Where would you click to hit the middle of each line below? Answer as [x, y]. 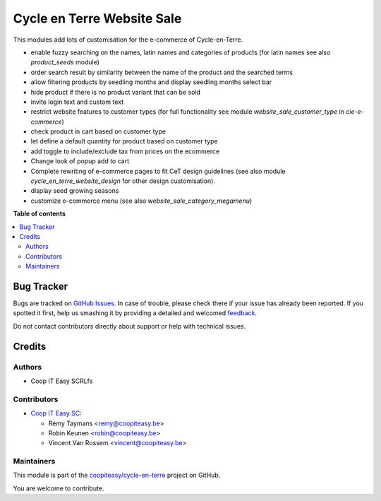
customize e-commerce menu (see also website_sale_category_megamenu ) [141, 201]
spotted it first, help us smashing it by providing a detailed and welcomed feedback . [135, 313]
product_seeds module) [65, 62]
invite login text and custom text [77, 102]
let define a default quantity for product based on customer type [124, 141]
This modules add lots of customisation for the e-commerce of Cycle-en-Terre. [128, 40]
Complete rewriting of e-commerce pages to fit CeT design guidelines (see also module [158, 171]
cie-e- [355, 112]
